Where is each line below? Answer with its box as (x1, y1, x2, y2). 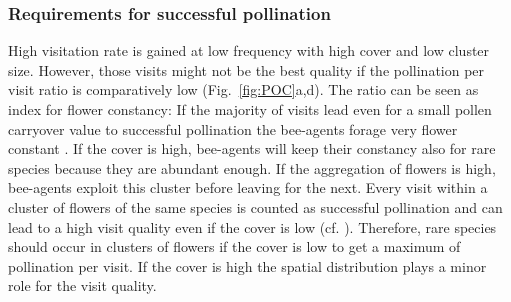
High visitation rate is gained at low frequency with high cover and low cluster (8, 40, 490, 61)
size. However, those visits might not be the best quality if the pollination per (8, 59, 485, 80)
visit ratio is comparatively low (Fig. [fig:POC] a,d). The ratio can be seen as (8, 79, 479, 100)
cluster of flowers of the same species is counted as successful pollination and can (8, 196, 503, 217)
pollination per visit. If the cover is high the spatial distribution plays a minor (8, 255, 487, 276)
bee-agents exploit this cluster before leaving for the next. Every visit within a (8, 177, 488, 198)
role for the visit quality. (8, 275, 157, 296)
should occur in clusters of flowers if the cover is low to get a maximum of (8, 236, 461, 257)
